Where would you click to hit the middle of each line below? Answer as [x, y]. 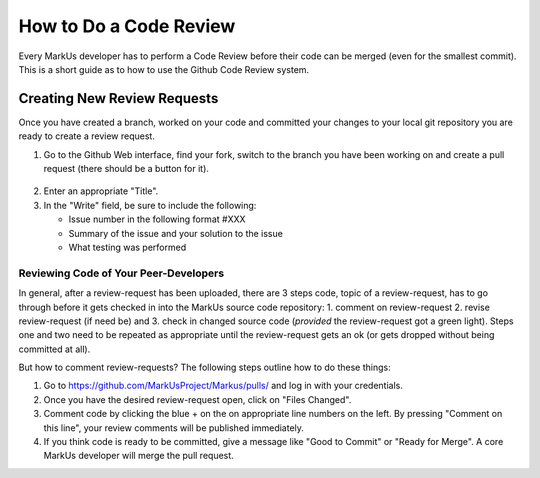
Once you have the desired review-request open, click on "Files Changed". [197, 399]
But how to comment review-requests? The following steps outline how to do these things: [204, 367]
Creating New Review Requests [118, 98]
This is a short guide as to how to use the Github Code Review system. [164, 69]
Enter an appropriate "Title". [101, 191]
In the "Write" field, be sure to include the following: [150, 205]
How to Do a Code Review [127, 26]
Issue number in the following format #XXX [157, 219]
